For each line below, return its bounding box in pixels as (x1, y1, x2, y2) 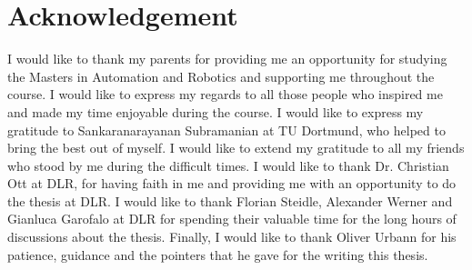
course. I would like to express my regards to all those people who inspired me (7, 85, 443, 104)
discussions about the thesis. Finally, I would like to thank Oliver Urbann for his (7, 227, 457, 246)
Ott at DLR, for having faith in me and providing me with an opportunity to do (7, 174, 457, 193)
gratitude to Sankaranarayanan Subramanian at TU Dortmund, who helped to (7, 120, 446, 139)
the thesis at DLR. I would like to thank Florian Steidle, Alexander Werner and (7, 191, 453, 210)
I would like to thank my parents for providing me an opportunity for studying (7, 49, 447, 68)
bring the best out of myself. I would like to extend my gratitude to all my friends (7, 138, 465, 157)
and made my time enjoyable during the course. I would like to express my (7, 102, 424, 121)
